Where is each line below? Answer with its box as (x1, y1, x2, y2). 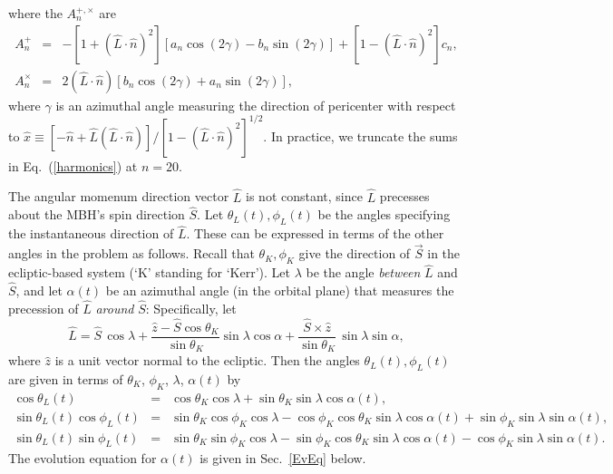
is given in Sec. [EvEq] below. (199, 449, 366, 468)
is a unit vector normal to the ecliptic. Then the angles (54, 351, 360, 370)
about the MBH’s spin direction (8, 205, 185, 224)
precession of (8, 298, 79, 317)
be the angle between (306, 263, 421, 282)
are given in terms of (8, 369, 123, 388)
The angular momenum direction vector (8, 187, 229, 206)
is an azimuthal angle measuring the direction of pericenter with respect (55, 95, 456, 114)
